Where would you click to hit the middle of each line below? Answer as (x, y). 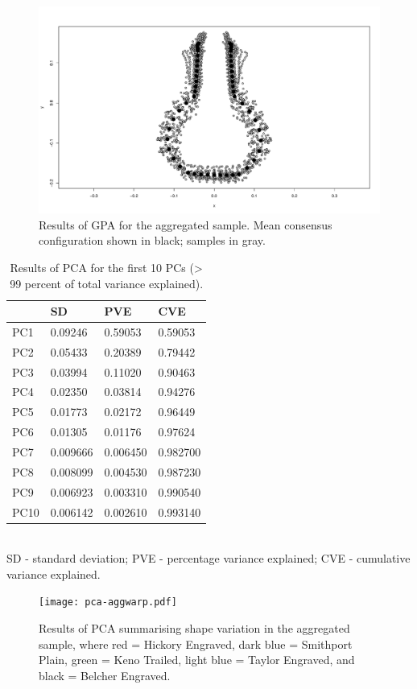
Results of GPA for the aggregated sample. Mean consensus (186, 224)
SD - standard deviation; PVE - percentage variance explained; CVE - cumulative (208, 558)
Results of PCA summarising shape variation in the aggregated (194, 628)
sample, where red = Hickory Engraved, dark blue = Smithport (196, 644)
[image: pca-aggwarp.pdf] (108, 602)
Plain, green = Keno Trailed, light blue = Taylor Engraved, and (197, 660)
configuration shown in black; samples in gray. (152, 240)
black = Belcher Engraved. (105, 675)
